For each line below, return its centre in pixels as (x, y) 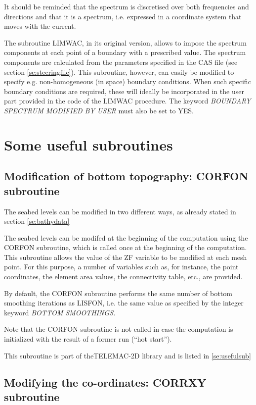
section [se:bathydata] (37, 221)
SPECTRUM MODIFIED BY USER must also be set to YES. (99, 110)
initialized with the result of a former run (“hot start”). (88, 339)
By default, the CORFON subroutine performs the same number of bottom (118, 293)
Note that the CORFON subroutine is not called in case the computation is (119, 329)
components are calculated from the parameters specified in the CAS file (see (121, 62)
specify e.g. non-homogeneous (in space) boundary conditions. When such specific (128, 81)
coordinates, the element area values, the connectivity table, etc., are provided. (123, 277)
